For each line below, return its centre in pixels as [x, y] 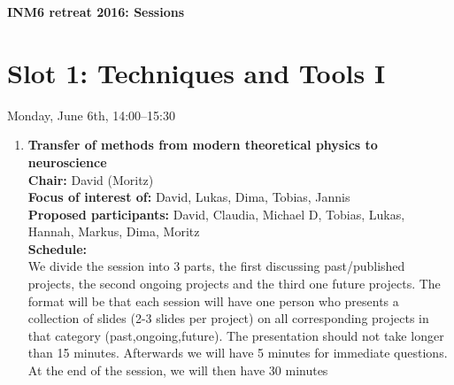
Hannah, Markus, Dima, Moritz [114, 231]
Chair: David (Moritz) [91, 179]
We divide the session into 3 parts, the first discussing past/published [216, 266]
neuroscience [67, 162]
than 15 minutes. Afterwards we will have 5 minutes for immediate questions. [238, 353]
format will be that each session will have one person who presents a [213, 300]
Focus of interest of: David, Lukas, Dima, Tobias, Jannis [189, 197]
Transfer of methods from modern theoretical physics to [203, 145]
